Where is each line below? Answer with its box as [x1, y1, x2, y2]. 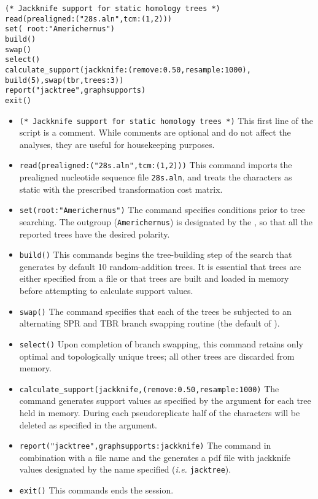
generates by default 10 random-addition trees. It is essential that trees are [19, 260, 301, 273]
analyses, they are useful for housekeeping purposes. [19, 137, 215, 150]
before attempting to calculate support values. [19, 284, 193, 297]
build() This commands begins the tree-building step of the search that [19, 248, 292, 261]
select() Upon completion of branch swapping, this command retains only [19, 337, 303, 350]
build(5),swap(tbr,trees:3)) [5, 75, 124, 85]
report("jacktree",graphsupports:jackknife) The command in [19, 439, 271, 452]
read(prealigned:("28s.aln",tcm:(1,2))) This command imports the [19, 158, 292, 171]
